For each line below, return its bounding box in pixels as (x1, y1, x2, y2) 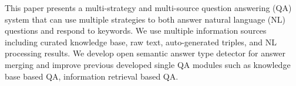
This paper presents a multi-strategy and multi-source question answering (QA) (5, 2, 292, 13)
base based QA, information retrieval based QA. (5, 70, 179, 82)
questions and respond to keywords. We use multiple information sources (5, 24, 267, 37)
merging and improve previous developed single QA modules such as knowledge (5, 58, 291, 70)
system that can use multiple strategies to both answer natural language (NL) (5, 13, 285, 25)
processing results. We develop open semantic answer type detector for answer (5, 47, 285, 59)
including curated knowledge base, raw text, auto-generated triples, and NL (5, 35, 277, 48)
